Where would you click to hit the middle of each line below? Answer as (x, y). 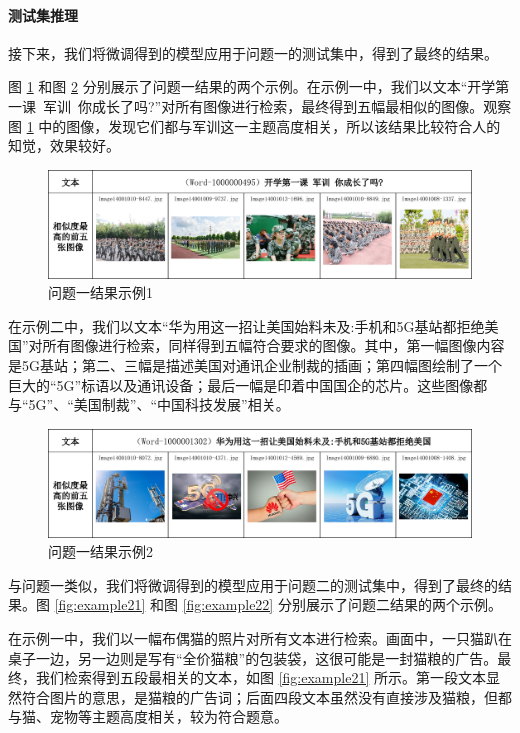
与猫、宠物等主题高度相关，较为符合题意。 (148, 716)
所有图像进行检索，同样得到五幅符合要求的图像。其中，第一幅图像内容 (273, 345)
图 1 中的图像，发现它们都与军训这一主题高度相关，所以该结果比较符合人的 (254, 125)
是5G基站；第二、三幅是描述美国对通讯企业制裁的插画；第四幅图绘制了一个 (255, 365)
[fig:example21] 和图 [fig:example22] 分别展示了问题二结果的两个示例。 (278, 604)
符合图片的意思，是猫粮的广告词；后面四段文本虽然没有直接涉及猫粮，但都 (266, 696)
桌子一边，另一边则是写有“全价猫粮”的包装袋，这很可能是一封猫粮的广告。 (253, 657)
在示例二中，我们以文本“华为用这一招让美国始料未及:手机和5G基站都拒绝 (246, 325)
